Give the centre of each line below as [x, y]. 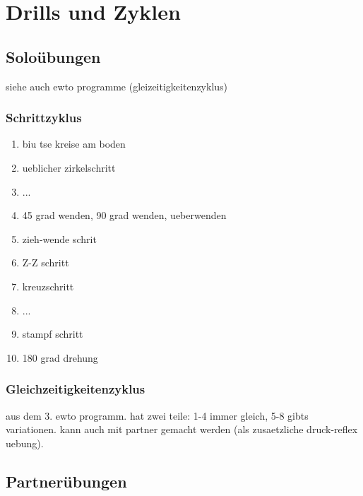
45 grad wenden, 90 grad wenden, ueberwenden [124, 215]
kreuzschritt [48, 286]
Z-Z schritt [46, 262]
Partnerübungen [66, 481]
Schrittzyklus [44, 118]
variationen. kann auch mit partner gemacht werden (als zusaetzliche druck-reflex [182, 429]
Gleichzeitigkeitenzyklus [76, 389]
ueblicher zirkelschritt [69, 167]
